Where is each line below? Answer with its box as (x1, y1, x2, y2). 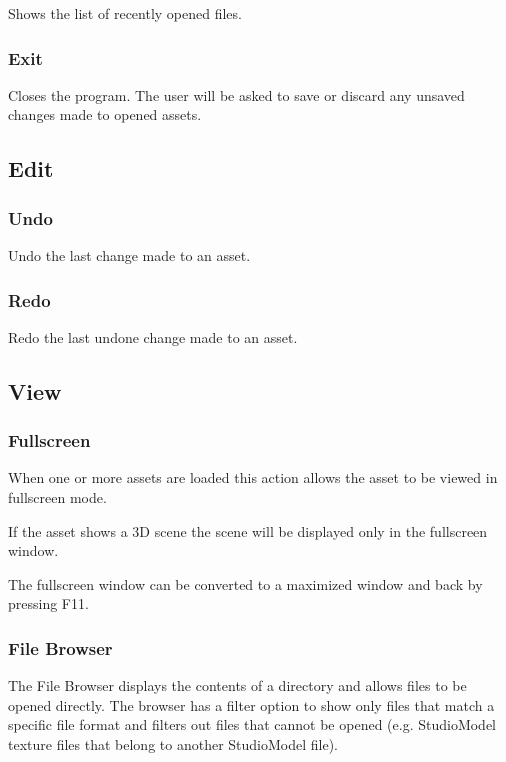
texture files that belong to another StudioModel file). (8, 733, 338, 754)
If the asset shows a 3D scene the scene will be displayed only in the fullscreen (8, 520, 488, 541)
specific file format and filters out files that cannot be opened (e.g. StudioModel (8, 714, 497, 735)
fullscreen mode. (8, 487, 107, 507)
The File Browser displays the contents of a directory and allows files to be (8, 675, 467, 696)
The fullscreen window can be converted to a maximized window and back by (8, 573, 483, 594)
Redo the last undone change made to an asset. (8, 326, 298, 347)
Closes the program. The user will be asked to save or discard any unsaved (8, 84, 465, 105)
